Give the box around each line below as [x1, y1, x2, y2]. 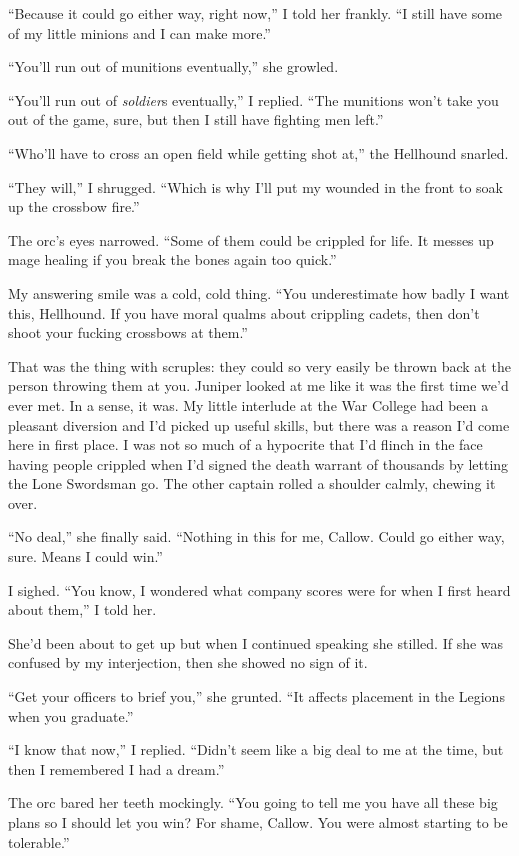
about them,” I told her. [8, 599, 157, 620]
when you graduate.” [8, 705, 134, 726]
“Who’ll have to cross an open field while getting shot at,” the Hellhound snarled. [8, 142, 509, 163]
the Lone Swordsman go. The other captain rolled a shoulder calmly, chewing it [8, 473, 496, 494]
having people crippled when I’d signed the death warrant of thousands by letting [8, 453, 509, 474]
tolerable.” [8, 831, 70, 852]
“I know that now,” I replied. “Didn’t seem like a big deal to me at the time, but [8, 739, 504, 760]
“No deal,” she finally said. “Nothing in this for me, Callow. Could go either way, [8, 526, 505, 547]
